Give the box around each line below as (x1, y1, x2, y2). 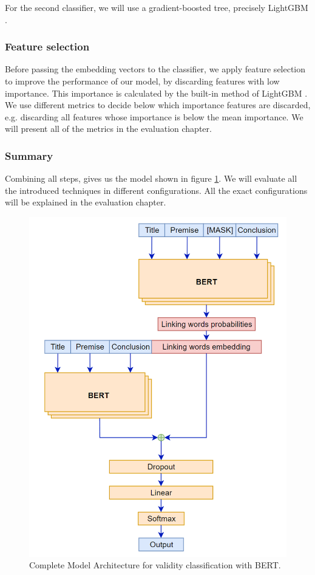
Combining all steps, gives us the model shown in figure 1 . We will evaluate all (5, 172, 297, 185)
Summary (5, 148, 53, 163)
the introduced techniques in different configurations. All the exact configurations (5, 184, 308, 196)
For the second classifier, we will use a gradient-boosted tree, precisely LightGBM (5, 1, 308, 13)
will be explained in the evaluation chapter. (5, 196, 166, 208)
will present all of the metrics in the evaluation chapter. (5, 122, 212, 135)
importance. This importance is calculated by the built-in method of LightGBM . (5, 86, 308, 99)
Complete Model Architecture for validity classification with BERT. (29, 559, 281, 571)
